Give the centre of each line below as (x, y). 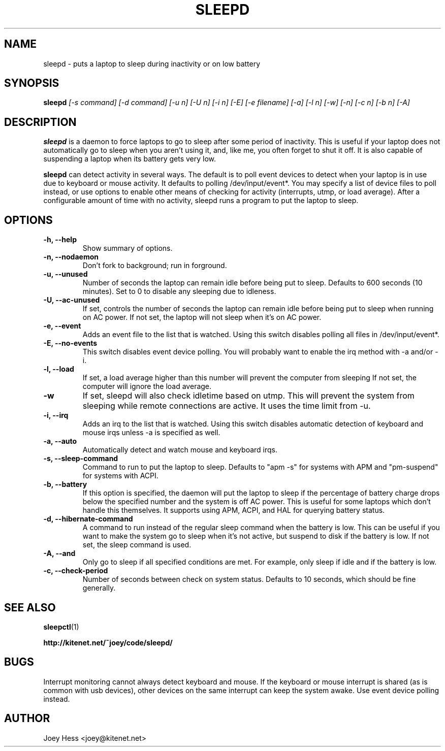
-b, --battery (65, 484)
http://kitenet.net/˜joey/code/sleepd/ (108, 642)
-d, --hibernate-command (88, 519)
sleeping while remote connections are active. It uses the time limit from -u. (227, 406)
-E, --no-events (70, 343)
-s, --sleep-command (81, 459)
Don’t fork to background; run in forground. (155, 266)
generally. (99, 588)
